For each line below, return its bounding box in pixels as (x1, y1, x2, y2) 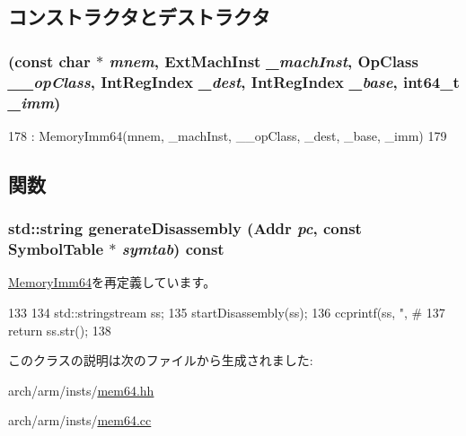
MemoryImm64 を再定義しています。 (8, 273, 216, 292)
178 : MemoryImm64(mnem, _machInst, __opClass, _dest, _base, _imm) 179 (8, 126, 447, 144)
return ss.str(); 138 (8, 320, 111, 339)
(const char (8, 49, 91, 72)
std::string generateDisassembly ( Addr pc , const (8, 217, 362, 240)
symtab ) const (121, 238, 224, 260)
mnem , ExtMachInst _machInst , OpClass (109, 49, 418, 72)
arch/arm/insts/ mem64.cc (8, 411, 152, 430)
